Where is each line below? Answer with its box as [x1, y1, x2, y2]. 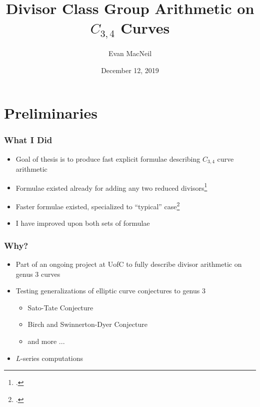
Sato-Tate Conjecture [27, 302, 93, 312]
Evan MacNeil [108, 48, 152, 59]
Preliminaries [4, 103, 97, 123]
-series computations [20, 352, 83, 363]
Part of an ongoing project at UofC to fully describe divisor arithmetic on [15, 258, 242, 269]
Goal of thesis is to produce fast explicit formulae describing [15, 153, 200, 164]
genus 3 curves [15, 268, 60, 279]
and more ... [27, 335, 65, 346]
